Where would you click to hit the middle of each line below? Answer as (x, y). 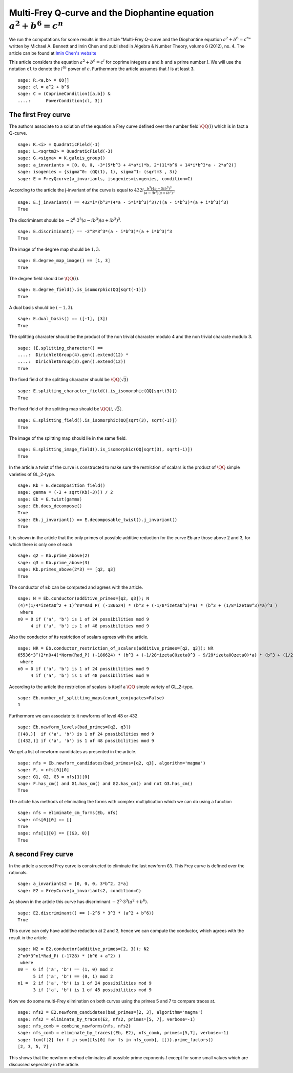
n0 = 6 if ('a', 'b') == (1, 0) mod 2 (65, 969)
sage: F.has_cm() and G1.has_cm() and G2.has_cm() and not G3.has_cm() (105, 783)
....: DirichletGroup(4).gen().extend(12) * (73, 355)
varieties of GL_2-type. (32, 474)
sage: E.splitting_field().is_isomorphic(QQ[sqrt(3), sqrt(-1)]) (98, 420)
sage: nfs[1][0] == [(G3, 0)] (54, 833)
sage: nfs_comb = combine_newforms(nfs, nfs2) (74, 1026)
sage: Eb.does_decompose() (50, 506)
